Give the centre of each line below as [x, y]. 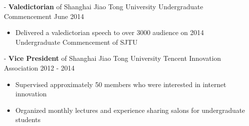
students [28, 119]
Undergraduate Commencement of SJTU [76, 42]
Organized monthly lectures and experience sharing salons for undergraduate [130, 110]
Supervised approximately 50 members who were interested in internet [121, 84]
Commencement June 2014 [44, 16]
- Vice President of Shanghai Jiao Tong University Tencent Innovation [113, 58]
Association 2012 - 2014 [39, 67]
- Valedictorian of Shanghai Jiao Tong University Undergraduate [104, 6]
